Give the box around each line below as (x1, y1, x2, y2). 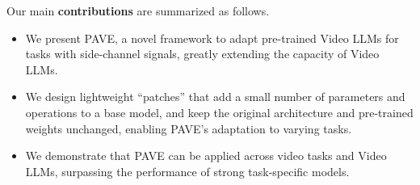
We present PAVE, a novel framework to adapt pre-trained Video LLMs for (25, 29, 399, 46)
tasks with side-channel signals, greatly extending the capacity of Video (25, 45, 380, 62)
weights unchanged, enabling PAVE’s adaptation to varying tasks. (25, 120, 352, 137)
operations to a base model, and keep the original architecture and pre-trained (25, 103, 414, 120)
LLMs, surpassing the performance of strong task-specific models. (25, 162, 350, 179)
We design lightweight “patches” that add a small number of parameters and (25, 88, 405, 105)
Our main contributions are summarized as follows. (6, 2, 270, 19)
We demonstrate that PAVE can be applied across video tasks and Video (25, 147, 387, 164)
